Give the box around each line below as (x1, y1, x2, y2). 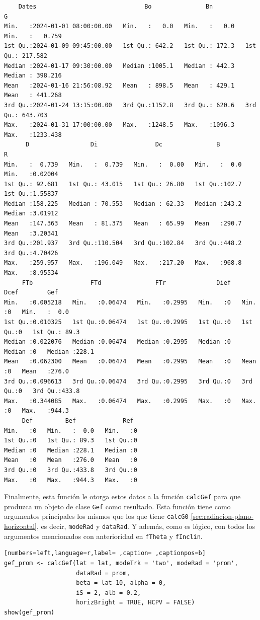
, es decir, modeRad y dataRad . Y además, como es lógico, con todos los (37, 521, 255, 531)
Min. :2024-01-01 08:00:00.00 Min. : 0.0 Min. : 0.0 (4, 23, 235, 30)
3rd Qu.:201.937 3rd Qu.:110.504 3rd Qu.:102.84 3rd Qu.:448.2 (4, 240, 242, 247)
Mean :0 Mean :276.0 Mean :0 (4, 456, 137, 464)
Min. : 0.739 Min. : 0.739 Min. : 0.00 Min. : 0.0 (4, 161, 242, 168)
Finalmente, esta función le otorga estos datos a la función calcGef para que (4, 491, 241, 502)
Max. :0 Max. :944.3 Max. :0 (4, 476, 137, 484)
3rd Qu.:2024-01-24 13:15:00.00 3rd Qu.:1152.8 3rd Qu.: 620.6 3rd (4, 101, 256, 109)
